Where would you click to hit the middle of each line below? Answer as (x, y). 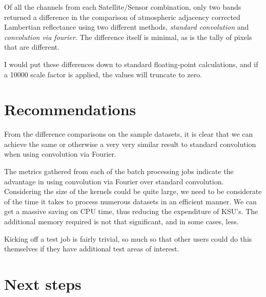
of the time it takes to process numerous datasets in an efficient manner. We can (130, 201)
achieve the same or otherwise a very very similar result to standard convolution (130, 144)
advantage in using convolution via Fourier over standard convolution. (114, 181)
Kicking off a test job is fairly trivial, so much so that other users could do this (128, 238)
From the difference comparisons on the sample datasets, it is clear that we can (129, 134)
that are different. (32, 47)
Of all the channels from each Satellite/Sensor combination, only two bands (123, 7)
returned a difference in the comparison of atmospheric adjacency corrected (122, 17)
